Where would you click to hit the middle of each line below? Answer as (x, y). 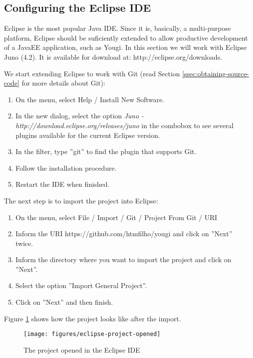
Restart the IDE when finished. (63, 184)
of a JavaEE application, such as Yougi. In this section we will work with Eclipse (126, 47)
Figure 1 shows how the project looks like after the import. (93, 318)
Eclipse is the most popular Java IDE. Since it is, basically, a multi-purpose (117, 28)
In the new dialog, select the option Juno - (80, 116)
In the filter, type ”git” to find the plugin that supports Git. (106, 151)
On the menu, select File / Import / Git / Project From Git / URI (116, 217)
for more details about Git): (63, 83)
